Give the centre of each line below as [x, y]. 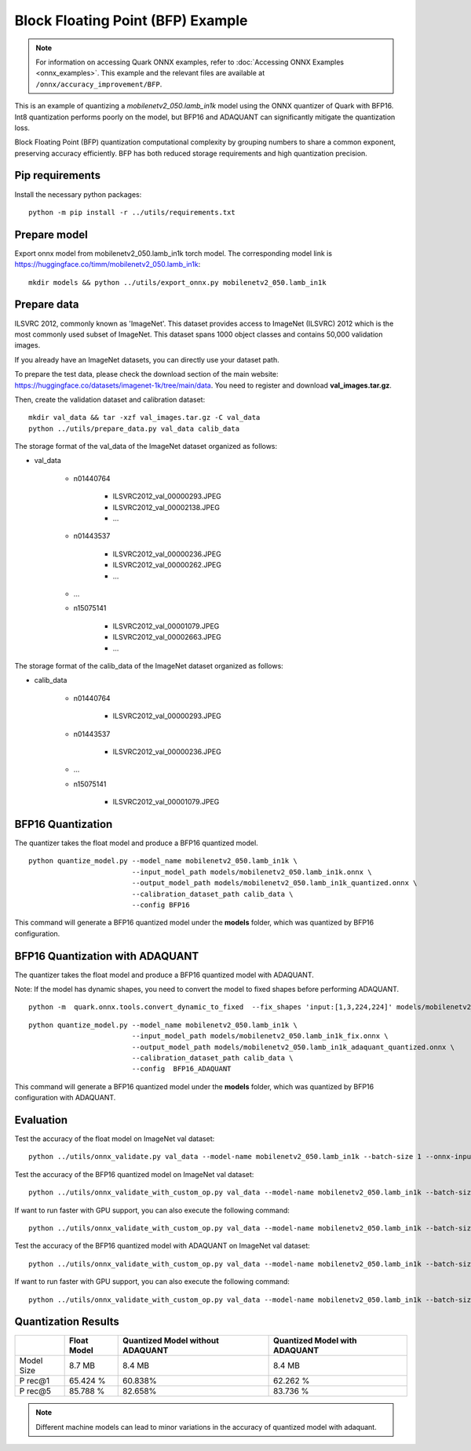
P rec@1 [35, 1381]
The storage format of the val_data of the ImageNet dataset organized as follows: [146, 447]
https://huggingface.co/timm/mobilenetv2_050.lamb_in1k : [108, 264]
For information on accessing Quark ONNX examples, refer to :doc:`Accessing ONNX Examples [190, 62]
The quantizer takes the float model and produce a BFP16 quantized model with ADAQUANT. [164, 975]
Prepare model [51, 234]
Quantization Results [67, 1322]
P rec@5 [35, 1391]
